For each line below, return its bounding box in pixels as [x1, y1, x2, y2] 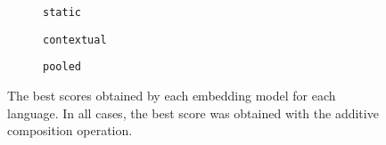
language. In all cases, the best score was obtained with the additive [7, 103, 379, 122]
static [43, 6, 81, 19]
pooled [43, 60, 81, 74]
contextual [43, 33, 107, 46]
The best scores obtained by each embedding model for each [7, 85, 336, 104]
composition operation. [7, 121, 133, 140]
